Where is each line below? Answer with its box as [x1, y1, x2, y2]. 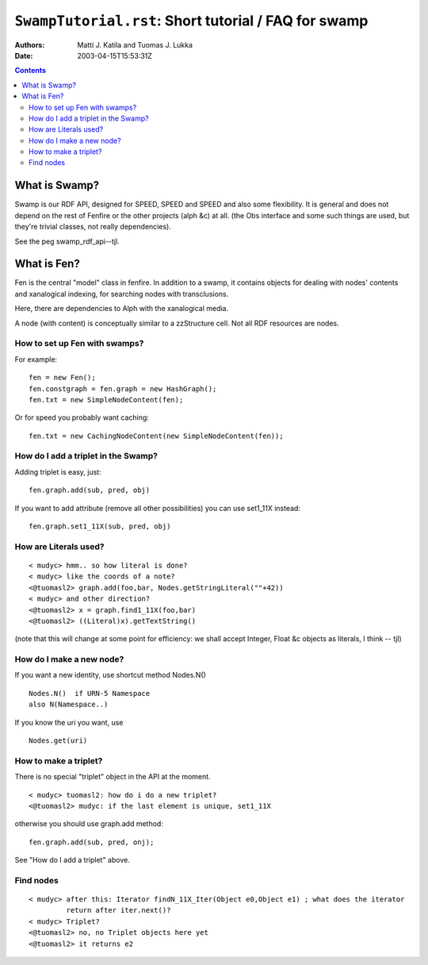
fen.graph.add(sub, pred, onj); [29, 837, 155, 847]
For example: [14, 354, 58, 364]
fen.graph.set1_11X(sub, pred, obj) [29, 522, 171, 531]
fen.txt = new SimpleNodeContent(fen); [29, 395, 184, 404]
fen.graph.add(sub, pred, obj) [29, 486, 151, 495]
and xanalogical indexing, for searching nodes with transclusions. [14, 289, 229, 298]
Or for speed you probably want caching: [14, 413, 150, 422]
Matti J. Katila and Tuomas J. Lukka [77, 40, 193, 49]
